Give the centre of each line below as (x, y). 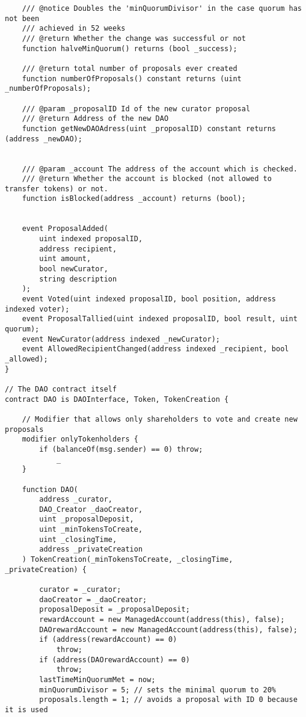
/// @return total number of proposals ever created (130, 68)
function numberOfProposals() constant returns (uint (132, 78)
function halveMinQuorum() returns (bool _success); (130, 48)
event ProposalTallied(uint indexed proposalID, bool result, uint (160, 319)
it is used (26, 709)
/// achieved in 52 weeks (74, 29)
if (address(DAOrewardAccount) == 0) (115, 660)
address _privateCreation (91, 549)
